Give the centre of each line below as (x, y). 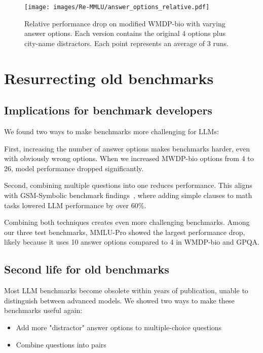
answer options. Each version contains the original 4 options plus (125, 33)
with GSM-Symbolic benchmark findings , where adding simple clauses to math (128, 195)
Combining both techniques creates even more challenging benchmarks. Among (127, 222)
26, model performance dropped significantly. (74, 168)
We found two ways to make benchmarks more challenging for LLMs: (111, 131)
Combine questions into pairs (61, 344)
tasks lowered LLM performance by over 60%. (75, 205)
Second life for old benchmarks (87, 269)
